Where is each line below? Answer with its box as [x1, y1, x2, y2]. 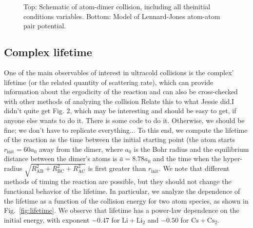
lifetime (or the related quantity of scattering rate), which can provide [4, 77, 214, 87]
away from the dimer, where [39, 144, 123, 154]
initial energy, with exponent [4, 214, 90, 225]
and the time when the [153, 153, 221, 164]
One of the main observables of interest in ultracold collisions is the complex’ [4, 67, 234, 77]
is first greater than [88, 163, 146, 173]
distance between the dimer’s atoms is [4, 153, 117, 164]
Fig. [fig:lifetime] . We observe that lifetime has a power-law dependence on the [4, 205, 239, 215]
